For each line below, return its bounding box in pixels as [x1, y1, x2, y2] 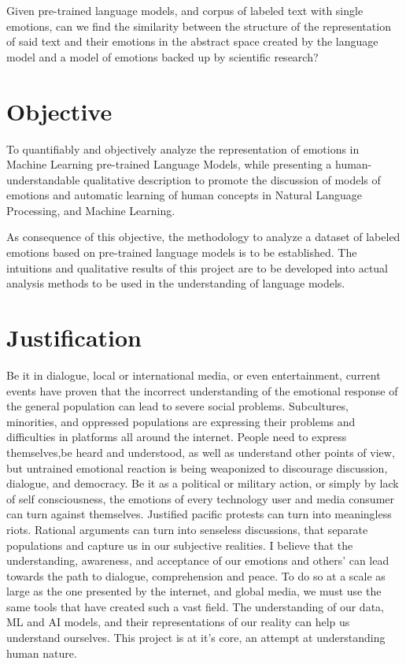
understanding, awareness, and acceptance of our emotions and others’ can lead [6, 552, 389, 569]
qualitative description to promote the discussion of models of [83, 171, 381, 187]
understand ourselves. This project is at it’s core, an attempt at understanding [6, 629, 386, 646]
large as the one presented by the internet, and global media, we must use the [6, 583, 382, 599]
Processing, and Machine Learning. [6, 202, 175, 218]
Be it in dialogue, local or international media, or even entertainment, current [6, 366, 381, 383]
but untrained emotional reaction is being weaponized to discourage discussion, [6, 459, 388, 476]
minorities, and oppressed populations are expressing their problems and [6, 413, 356, 429]
